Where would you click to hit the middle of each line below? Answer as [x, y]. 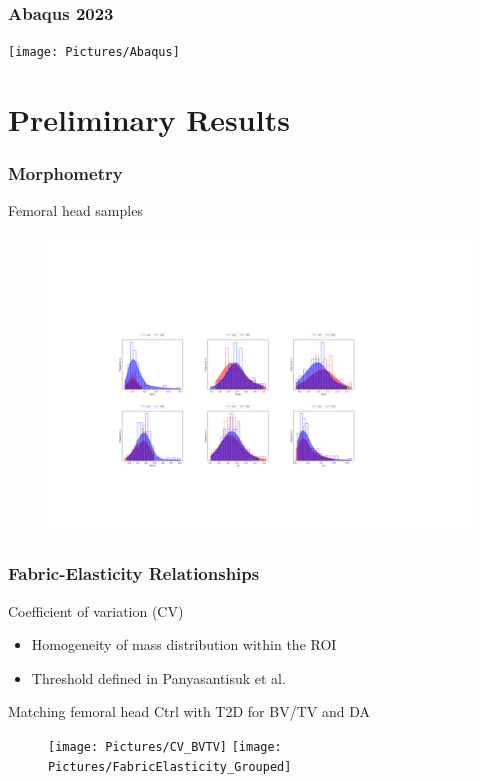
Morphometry [65, 173]
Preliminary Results [149, 119]
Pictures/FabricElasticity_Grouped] [170, 766]
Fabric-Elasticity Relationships [134, 573]
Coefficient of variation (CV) [96, 610]
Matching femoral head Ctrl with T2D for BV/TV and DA [189, 711]
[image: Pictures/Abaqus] [94, 52]
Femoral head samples [75, 210]
